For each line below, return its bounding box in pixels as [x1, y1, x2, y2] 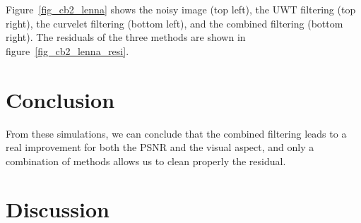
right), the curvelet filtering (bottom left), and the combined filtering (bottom [6, 16, 343, 30]
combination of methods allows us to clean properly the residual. [6, 153, 286, 168]
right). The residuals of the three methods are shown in [6, 30, 246, 44]
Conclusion [6, 85, 115, 114]
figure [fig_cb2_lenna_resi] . [6, 43, 129, 58]
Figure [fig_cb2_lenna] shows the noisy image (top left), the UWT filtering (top [6, 2, 356, 16]
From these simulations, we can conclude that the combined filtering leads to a [6, 126, 347, 140]
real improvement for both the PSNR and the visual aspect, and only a [6, 140, 314, 155]
